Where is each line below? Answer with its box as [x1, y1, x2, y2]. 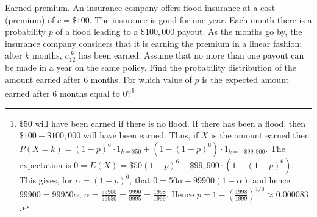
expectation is [19, 158, 71, 171]
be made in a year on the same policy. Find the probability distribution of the [5, 61, 297, 74]
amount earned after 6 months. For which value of [5, 73, 192, 85]
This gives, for [19, 173, 73, 186]
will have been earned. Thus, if [83, 129, 199, 141]
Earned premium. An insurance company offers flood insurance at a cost [5, 1, 276, 13]
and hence [252, 173, 290, 186]
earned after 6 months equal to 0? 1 [5, 85, 135, 100]
